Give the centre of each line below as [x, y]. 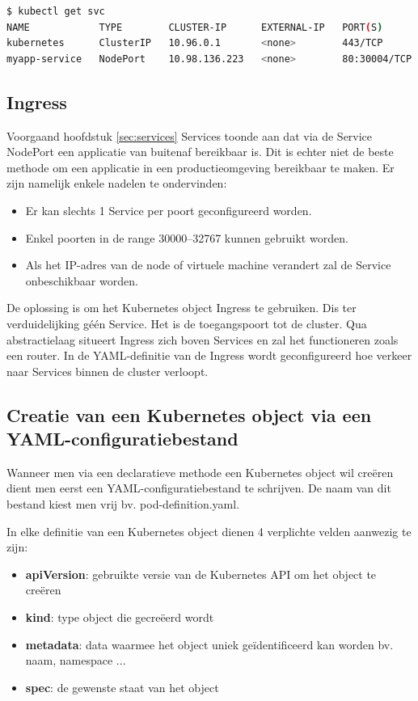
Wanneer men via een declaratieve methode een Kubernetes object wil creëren [200, 472]
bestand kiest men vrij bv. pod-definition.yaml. [123, 504]
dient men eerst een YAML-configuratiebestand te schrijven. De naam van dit [199, 488]
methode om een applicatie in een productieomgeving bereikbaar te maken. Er [201, 167]
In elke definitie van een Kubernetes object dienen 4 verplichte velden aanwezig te [209, 531]
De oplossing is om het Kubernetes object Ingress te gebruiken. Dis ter [182, 308]
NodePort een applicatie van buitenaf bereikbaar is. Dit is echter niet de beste [200, 152]
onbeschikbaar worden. [82, 280]
